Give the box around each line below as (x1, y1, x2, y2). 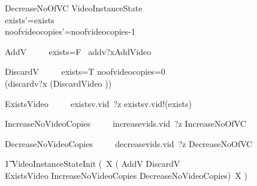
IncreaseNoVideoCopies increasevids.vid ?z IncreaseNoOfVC (5, 117, 246, 130)
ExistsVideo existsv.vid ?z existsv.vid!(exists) (5, 97, 192, 109)
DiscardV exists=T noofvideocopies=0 (5, 65, 165, 78)
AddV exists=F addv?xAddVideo (5, 45, 152, 57)
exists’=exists (5, 13, 55, 26)
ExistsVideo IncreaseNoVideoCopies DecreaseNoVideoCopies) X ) (5, 169, 247, 181)
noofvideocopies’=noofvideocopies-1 (5, 25, 135, 38)
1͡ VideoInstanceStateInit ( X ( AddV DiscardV (5, 157, 180, 170)
